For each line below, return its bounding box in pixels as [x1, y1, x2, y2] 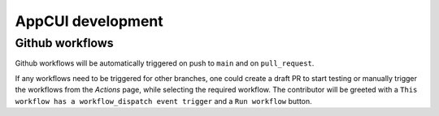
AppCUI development [15, 12, 164, 30]
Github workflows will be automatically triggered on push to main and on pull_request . [15, 58, 315, 68]
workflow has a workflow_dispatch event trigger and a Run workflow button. [15, 96, 312, 105]
